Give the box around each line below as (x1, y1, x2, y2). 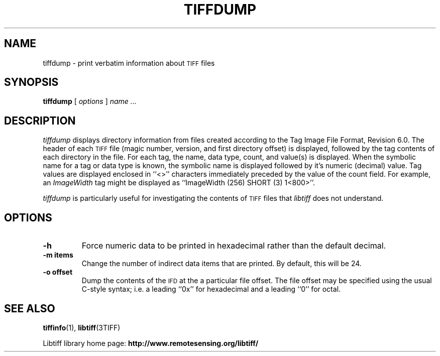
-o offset (43, 268, 73, 277)
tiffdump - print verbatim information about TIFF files (43, 58, 215, 67)
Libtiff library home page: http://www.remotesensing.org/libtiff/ (43, 338, 259, 347)
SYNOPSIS (4, 76, 59, 89)
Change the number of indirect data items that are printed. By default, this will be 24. (81, 259, 362, 268)
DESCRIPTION (4, 114, 76, 127)
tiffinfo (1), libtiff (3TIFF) (43, 323, 121, 332)
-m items (43, 251, 73, 260)
